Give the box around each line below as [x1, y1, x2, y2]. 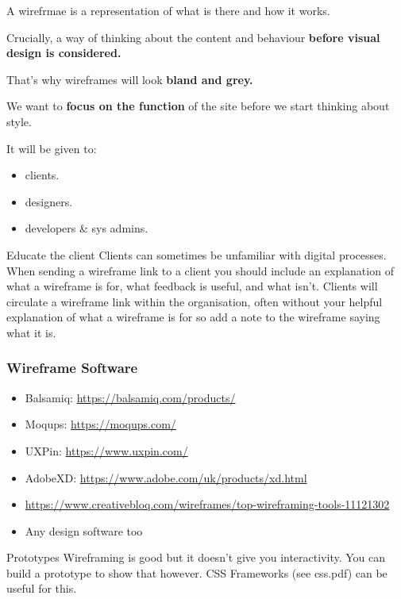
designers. [25, 193, 73, 209]
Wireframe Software [6, 358, 138, 378]
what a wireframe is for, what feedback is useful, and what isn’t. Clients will [6, 278, 378, 294]
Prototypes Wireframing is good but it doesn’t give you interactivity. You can [6, 549, 386, 566]
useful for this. [6, 580, 77, 597]
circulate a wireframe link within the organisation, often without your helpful [6, 293, 383, 309]
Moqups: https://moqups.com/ [25, 416, 176, 432]
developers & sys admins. [25, 220, 148, 236]
